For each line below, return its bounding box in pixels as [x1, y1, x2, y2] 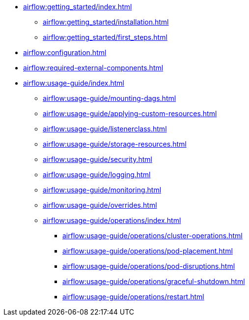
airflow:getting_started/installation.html [43, 18, 169, 26]
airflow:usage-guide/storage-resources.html [43, 140, 187, 148]
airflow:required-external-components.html [23, 64, 164, 72]
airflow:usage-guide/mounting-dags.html [43, 94, 176, 102]
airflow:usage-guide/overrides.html [43, 201, 157, 209]
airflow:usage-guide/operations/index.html [43, 216, 181, 224]
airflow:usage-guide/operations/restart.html [62, 292, 204, 301]
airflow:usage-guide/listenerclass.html [43, 125, 167, 133]
